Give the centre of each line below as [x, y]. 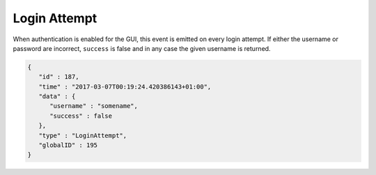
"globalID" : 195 [68, 145]
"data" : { [57, 97]
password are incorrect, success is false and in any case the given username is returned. [142, 48]
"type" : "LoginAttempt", [83, 135]
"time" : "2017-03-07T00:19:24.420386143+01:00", [125, 86]
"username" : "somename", [94, 106]
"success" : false [81, 116]
